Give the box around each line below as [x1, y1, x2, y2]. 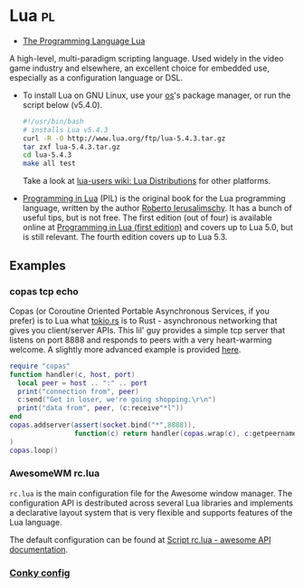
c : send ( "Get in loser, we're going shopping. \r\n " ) [17, 395, 217, 404]
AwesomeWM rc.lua [9, 468, 100, 480]
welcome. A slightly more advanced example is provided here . [9, 343, 242, 354]
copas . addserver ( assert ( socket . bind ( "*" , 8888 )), [9, 420, 196, 429]
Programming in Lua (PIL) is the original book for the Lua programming [22, 193, 287, 204]
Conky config [9, 566, 71, 579]
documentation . [9, 544, 69, 554]
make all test [22, 159, 76, 169]
